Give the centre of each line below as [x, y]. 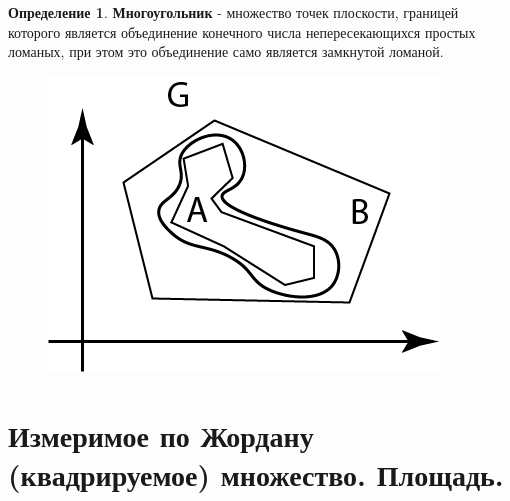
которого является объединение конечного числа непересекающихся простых [242, 31]
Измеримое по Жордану [161, 434]
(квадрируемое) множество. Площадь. [256, 473]
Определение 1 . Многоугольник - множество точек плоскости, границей [233, 12]
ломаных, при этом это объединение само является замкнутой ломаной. [226, 51]
